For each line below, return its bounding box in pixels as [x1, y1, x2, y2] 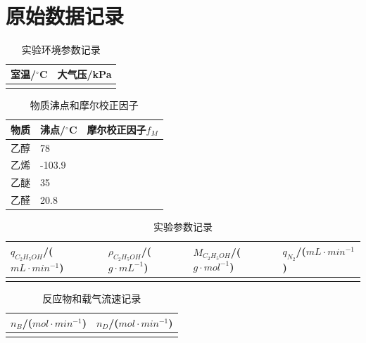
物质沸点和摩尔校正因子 [30, 98, 139, 112]
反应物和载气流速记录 [42, 291, 141, 306]
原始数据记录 [6, 1, 125, 30]
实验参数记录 [153, 219, 213, 234]
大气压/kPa [57, 66, 112, 81]
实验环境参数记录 [21, 42, 101, 57]
